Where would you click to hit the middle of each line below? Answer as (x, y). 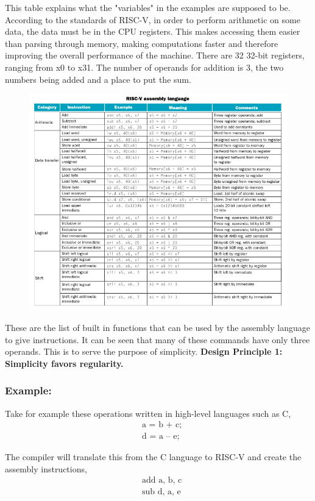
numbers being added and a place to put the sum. (98, 79)
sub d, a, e (161, 492)
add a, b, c (162, 481)
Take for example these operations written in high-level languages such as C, (148, 413)
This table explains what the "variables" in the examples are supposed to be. (148, 7)
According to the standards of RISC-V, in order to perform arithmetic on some (153, 19)
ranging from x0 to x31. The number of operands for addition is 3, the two (144, 67)
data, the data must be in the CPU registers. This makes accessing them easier (153, 31)
